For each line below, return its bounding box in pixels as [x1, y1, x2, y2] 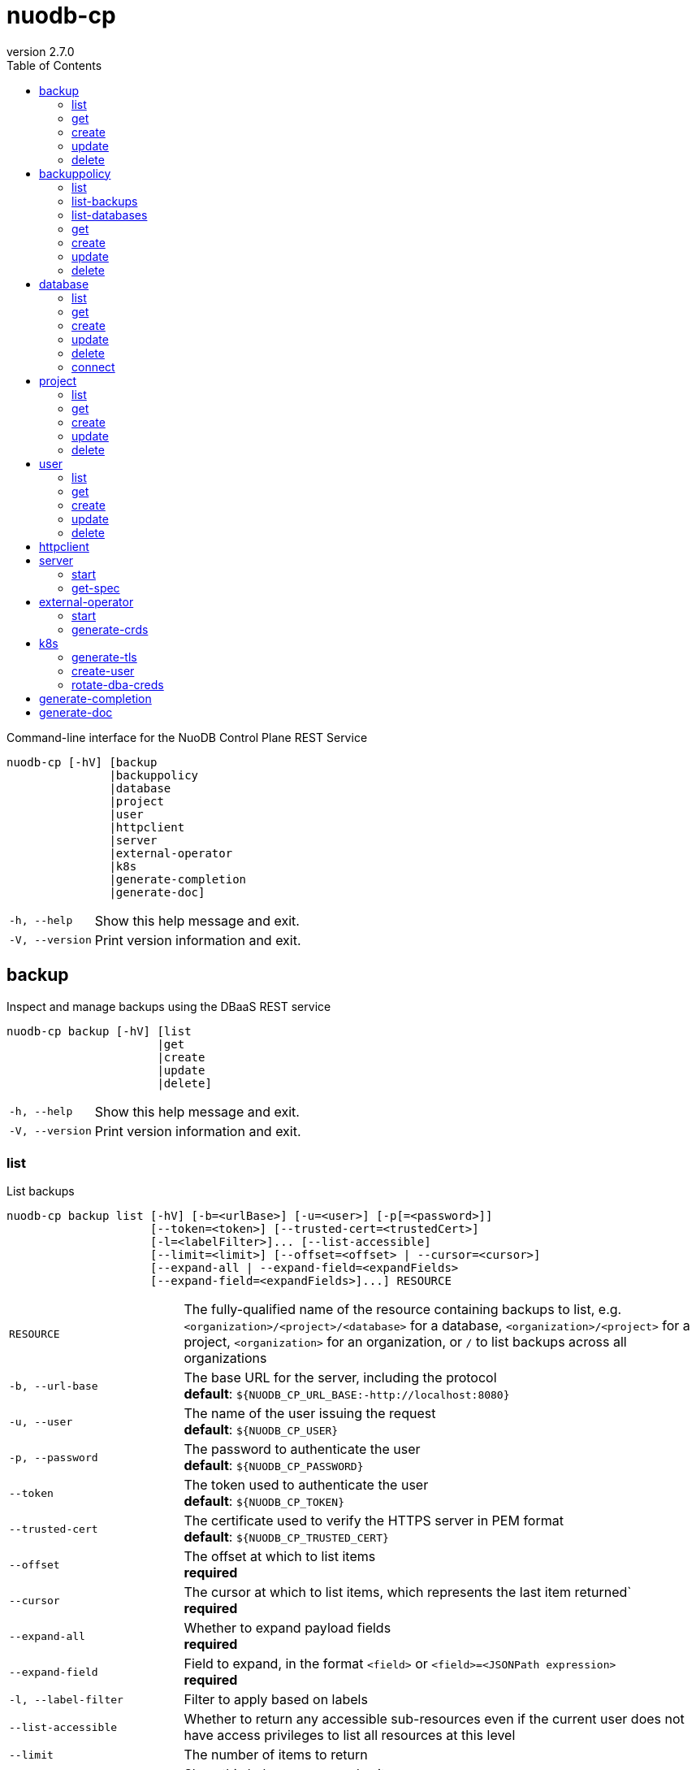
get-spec [71, 580, 120, 595]
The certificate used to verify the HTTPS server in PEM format [184, 1512, 564, 1529]
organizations [184, 1350, 267, 1367]
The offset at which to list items [184, 1548, 376, 1565]
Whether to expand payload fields [184, 1620, 391, 1637]
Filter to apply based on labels [184, 1691, 368, 1708]
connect [71, 359, 115, 374]
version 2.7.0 [6, 44, 75, 59]
